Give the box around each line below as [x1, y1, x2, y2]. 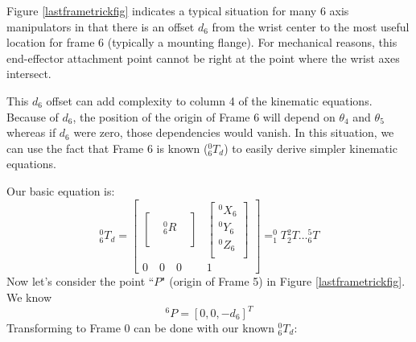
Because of [6, 108, 59, 125]
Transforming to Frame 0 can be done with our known [6, 319, 274, 336]
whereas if [6, 124, 56, 141]
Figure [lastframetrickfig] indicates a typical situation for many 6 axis [6, 2, 349, 19]
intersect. [6, 65, 51, 82]
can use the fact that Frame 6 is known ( [6, 139, 208, 156]
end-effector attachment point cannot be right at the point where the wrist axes [6, 49, 400, 66]
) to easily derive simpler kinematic [224, 139, 397, 156]
